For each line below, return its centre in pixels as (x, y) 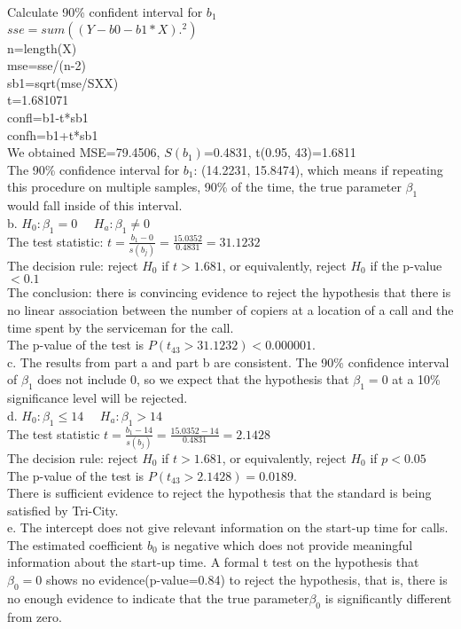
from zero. (35, 616)
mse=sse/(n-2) (47, 65)
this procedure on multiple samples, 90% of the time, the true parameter (204, 187)
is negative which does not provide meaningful (287, 544)
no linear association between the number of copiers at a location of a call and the (230, 310)
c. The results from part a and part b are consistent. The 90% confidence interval (228, 362)
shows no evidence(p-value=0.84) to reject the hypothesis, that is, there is (246, 580)
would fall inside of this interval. (95, 205)
